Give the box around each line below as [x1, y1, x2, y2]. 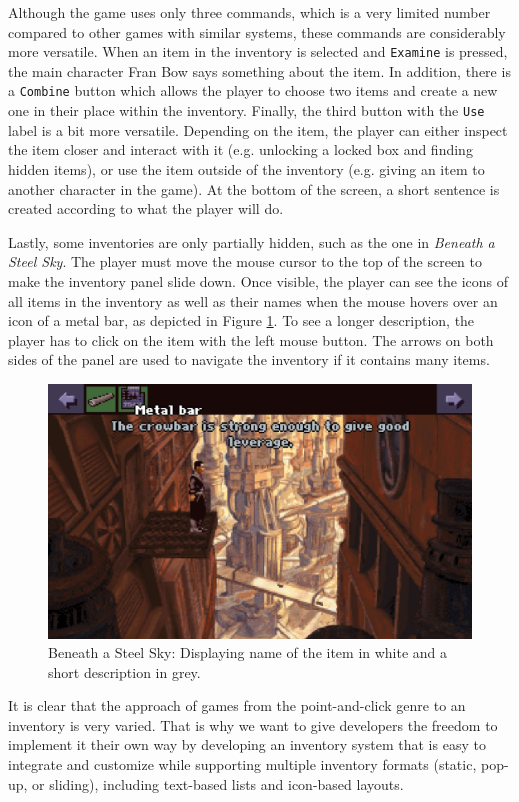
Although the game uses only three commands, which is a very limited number [8, 2, 491, 22]
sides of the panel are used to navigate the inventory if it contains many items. [8, 349, 490, 370]
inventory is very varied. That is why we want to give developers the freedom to [8, 714, 498, 735]
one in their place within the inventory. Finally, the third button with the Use [8, 100, 485, 121]
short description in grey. [48, 661, 201, 682]
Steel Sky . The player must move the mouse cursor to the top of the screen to [8, 251, 482, 272]
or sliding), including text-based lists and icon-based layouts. [32, 773, 404, 794]
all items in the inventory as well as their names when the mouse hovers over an [8, 290, 498, 311]
